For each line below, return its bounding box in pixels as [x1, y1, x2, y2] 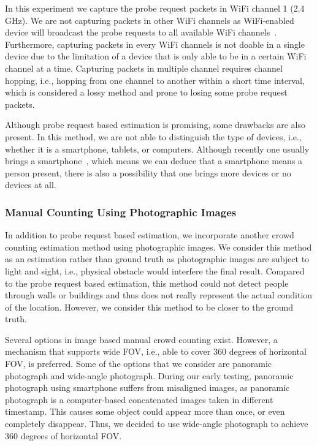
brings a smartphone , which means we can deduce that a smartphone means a [5, 154, 303, 167]
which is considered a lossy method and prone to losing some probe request [5, 86, 288, 99]
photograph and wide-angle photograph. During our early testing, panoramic [5, 369, 294, 382]
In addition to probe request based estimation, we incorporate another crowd [5, 229, 294, 241]
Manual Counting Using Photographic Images [5, 204, 237, 219]
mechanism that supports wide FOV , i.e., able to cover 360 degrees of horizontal [5, 345, 307, 358]
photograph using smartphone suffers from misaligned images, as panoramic [5, 381, 290, 394]
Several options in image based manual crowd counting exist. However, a [5, 333, 278, 346]
